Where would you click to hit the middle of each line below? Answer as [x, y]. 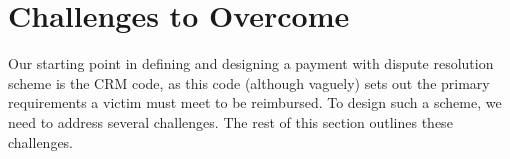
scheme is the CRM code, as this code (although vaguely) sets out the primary [249, 82]
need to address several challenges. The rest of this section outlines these [230, 121]
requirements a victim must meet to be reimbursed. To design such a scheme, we [255, 102]
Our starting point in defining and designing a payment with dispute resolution [251, 63]
